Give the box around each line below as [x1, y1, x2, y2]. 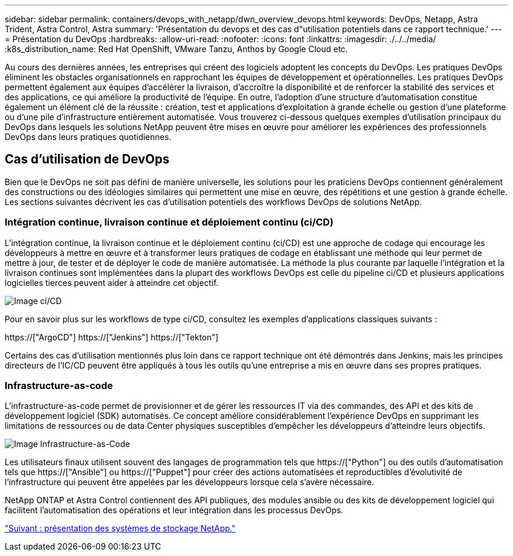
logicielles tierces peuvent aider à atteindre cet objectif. [5, 277, 218, 288]
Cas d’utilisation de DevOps [5, 152, 170, 167]
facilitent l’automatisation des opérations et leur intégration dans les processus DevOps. [5, 505, 344, 516]
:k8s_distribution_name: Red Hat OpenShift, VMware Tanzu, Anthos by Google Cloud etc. [5, 44, 348, 54]
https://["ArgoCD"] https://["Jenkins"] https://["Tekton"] [5, 332, 218, 342]
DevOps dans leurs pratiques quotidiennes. [5, 132, 172, 142]
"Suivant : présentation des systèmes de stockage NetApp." [5, 523, 235, 534]
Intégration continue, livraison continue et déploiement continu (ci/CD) [5, 216, 334, 228]
